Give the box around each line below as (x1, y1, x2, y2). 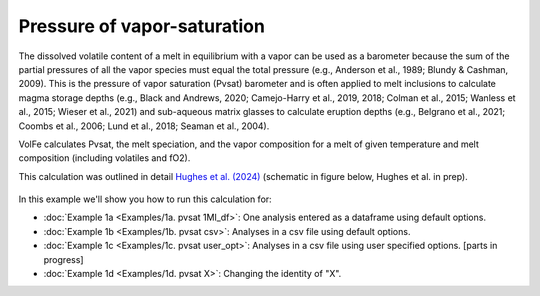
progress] (43, 253, 84, 265)
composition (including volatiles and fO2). (18, 152, 191, 164)
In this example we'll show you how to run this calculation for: (18, 193, 272, 205)
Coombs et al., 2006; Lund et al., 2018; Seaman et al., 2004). (18, 120, 270, 132)
